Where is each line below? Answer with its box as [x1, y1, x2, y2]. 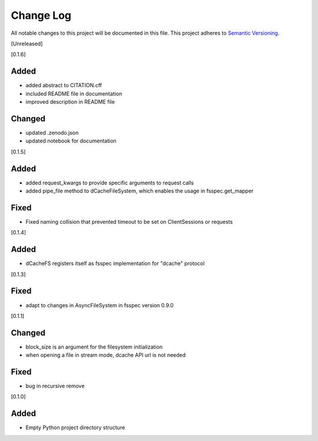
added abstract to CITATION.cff [25, 82, 102, 89]
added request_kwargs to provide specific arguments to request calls [25, 179, 194, 186]
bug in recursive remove [25, 383, 85, 390]
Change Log [11, 9, 72, 22]
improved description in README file [25, 98, 115, 105]
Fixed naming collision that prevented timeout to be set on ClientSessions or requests [25, 218, 233, 225]
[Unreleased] [11, 40, 43, 47]
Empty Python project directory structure [25, 424, 125, 431]
